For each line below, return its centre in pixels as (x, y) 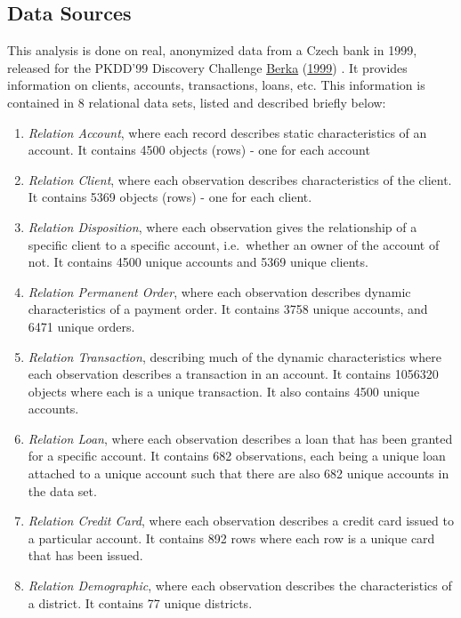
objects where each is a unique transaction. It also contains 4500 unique (224, 391)
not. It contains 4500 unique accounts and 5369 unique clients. (198, 262)
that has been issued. (85, 555)
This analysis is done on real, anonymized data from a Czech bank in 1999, (212, 50)
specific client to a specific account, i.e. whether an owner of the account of (234, 244)
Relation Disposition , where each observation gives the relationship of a (222, 226)
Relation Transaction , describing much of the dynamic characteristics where (235, 356)
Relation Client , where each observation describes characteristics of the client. (240, 179)
